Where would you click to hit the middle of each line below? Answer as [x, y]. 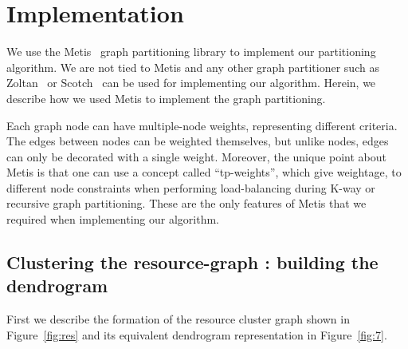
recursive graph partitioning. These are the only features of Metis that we [186, 203]
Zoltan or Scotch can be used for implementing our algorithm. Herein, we [191, 83]
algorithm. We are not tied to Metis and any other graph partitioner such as [193, 67]
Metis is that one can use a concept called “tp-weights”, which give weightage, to [204, 172]
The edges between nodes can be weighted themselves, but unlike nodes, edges [198, 141]
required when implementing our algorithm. [113, 219]
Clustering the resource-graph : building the [192, 262]
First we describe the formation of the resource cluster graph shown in [178, 319]
